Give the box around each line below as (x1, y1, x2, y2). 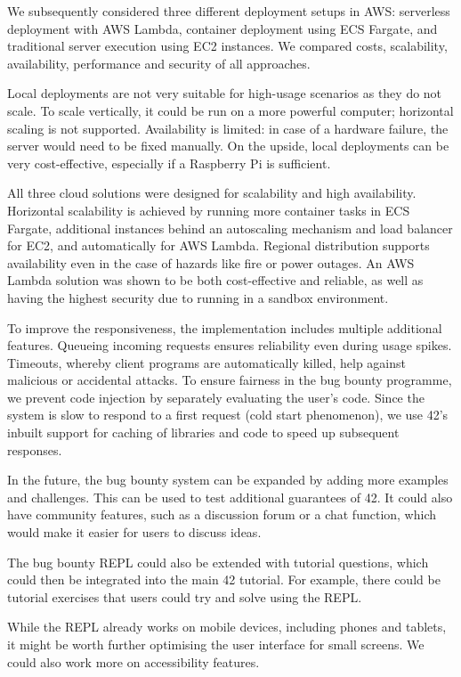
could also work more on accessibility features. (7, 652, 260, 671)
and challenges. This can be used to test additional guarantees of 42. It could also (7, 487, 453, 506)
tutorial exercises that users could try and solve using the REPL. (7, 587, 362, 606)
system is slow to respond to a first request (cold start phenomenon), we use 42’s (7, 405, 449, 424)
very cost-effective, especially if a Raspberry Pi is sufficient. (7, 153, 331, 172)
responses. (7, 440, 62, 459)
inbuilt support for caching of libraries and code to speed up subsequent (7, 423, 400, 442)
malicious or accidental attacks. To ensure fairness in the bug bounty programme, (7, 371, 452, 389)
